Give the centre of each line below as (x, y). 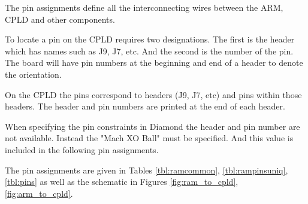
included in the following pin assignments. (82, 149)
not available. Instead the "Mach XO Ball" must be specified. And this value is (149, 138)
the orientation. (33, 74)
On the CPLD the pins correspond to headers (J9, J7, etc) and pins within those (153, 94)
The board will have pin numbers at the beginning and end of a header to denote (154, 63)
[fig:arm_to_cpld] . (39, 193)
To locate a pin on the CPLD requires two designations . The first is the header (150, 39)
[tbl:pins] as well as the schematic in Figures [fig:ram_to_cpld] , (122, 182)
